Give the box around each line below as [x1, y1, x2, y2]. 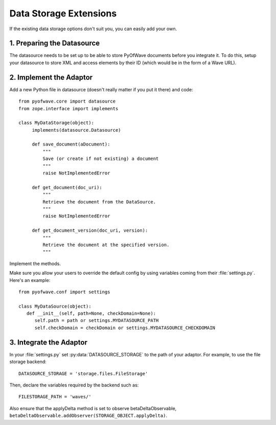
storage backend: [9, 359, 47, 365]
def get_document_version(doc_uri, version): [32, 228, 148, 233]
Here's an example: [9, 277, 51, 283]
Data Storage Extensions [9, 8, 117, 19]
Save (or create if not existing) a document [42, 156, 159, 161]
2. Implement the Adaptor [9, 73, 93, 82]
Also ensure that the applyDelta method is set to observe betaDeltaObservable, [9, 405, 177, 411]
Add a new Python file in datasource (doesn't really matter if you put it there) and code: [9, 86, 194, 92]
